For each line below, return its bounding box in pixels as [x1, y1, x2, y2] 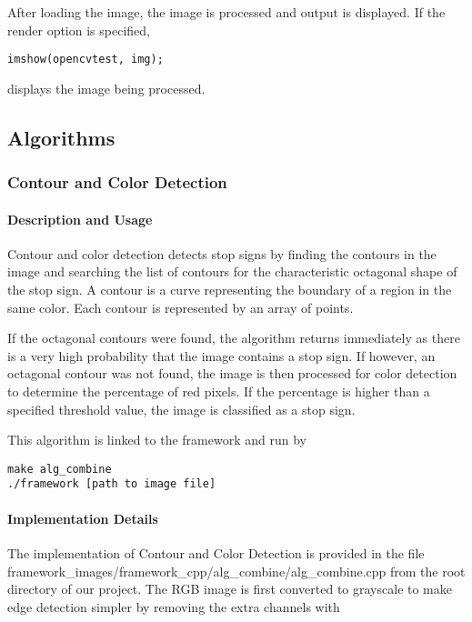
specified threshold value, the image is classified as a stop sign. [7, 399, 356, 418]
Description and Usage [7, 209, 153, 228]
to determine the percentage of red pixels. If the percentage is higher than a [7, 382, 430, 401]
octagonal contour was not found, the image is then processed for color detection [7, 364, 457, 383]
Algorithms [7, 123, 115, 151]
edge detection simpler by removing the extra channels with [7, 597, 340, 616]
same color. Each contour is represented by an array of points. [7, 297, 354, 316]
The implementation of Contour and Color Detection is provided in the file [7, 543, 425, 562]
